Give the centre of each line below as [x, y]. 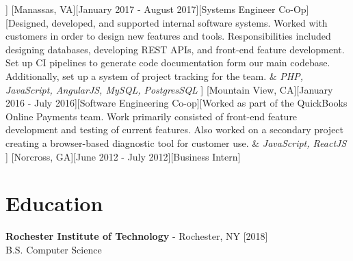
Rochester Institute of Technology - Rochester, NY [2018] [137, 236]
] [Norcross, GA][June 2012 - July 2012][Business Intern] [123, 156]
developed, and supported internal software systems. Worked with [189, 22]
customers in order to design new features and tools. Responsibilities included [168, 36]
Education [54, 203]
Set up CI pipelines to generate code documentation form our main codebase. [168, 63]
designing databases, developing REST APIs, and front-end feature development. [175, 49]
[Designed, [27, 22]
